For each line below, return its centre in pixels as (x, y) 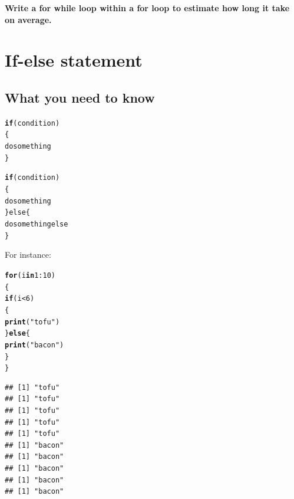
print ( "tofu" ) (32, 322)
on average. (28, 19)
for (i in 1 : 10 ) (30, 275)
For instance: (28, 255)
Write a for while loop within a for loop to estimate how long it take (147, 8)
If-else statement (74, 60)
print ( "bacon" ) (34, 345)
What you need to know (80, 97)
